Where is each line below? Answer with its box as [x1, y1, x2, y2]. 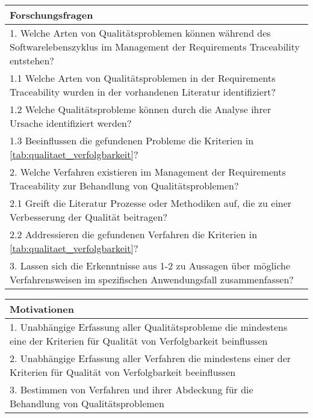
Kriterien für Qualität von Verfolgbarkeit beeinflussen [10, 365, 236, 379]
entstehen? [10, 54, 54, 67]
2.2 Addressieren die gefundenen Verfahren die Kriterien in [10, 227, 258, 241]
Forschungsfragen [10, 8, 93, 22]
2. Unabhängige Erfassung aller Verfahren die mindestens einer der [10, 351, 291, 365]
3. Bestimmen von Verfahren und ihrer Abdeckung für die [10, 383, 253, 396]
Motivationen [10, 302, 74, 316]
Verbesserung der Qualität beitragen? [10, 210, 168, 224]
